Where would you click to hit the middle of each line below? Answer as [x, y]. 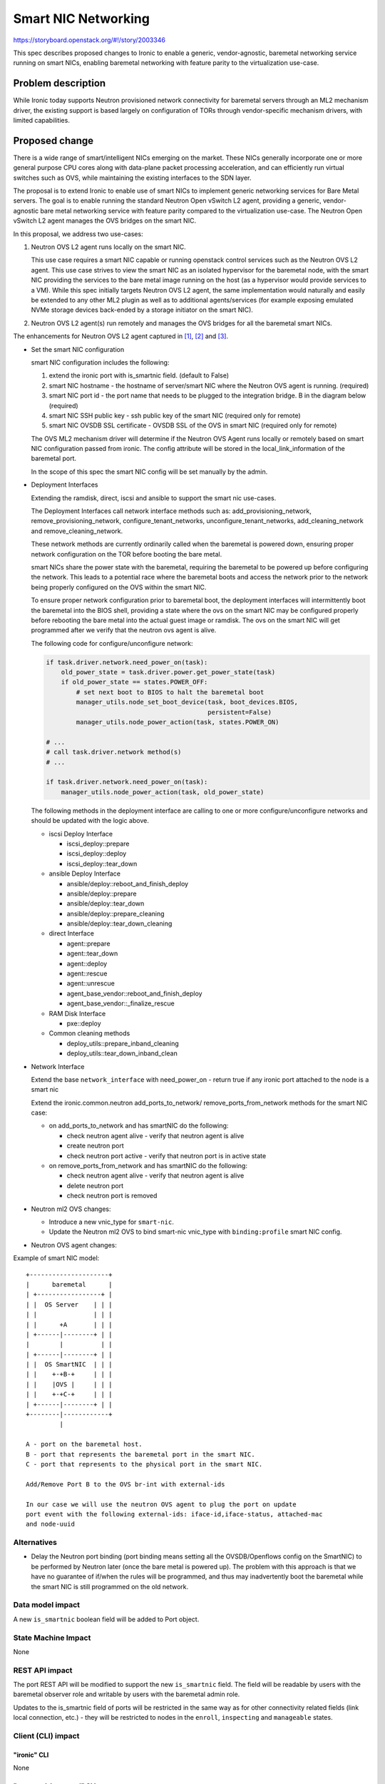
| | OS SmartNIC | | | [69, 1364]
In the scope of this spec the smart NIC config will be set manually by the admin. [149, 472]
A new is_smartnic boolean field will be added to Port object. [106, 1619]
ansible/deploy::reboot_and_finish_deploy [128, 883]
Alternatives [35, 1543]
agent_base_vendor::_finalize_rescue [120, 1003]
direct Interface [71, 933]
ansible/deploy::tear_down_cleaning [119, 923]
